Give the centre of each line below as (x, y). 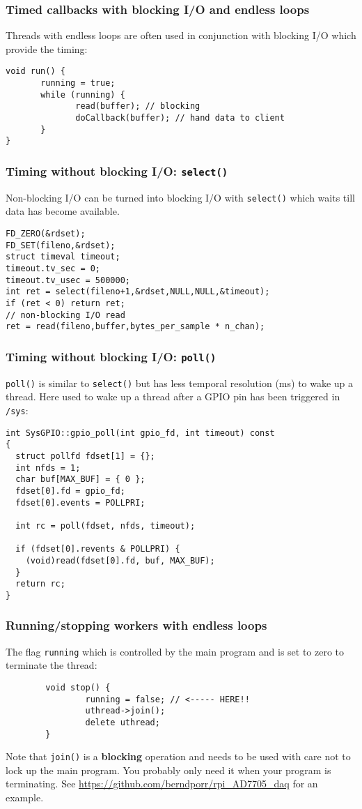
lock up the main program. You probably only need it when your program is (168, 770)
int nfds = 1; (48, 468)
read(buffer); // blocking (138, 106)
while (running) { (83, 94)
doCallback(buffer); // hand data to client (180, 118)
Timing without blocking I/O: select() (117, 171)
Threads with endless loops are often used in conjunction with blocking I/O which (181, 35)
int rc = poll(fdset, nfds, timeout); (105, 526)
